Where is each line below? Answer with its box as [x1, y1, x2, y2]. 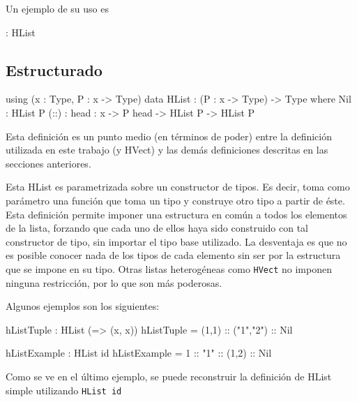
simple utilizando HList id [6, 382, 122, 397]
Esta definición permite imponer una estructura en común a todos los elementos [6, 207, 347, 221]
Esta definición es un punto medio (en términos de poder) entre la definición [6, 128, 333, 143]
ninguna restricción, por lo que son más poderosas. [6, 275, 222, 290]
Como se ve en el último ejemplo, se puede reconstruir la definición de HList [6, 368, 332, 383]
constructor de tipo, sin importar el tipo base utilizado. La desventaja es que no [6, 234, 347, 248]
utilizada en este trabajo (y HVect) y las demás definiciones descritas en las [6, 142, 328, 157]
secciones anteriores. [6, 156, 91, 170]
